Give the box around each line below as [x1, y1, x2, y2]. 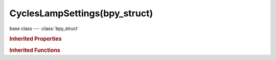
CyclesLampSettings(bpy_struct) [9, 8, 153, 19]
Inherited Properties [9, 36, 62, 43]
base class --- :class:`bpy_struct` [9, 25, 79, 32]
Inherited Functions [9, 46, 61, 53]
